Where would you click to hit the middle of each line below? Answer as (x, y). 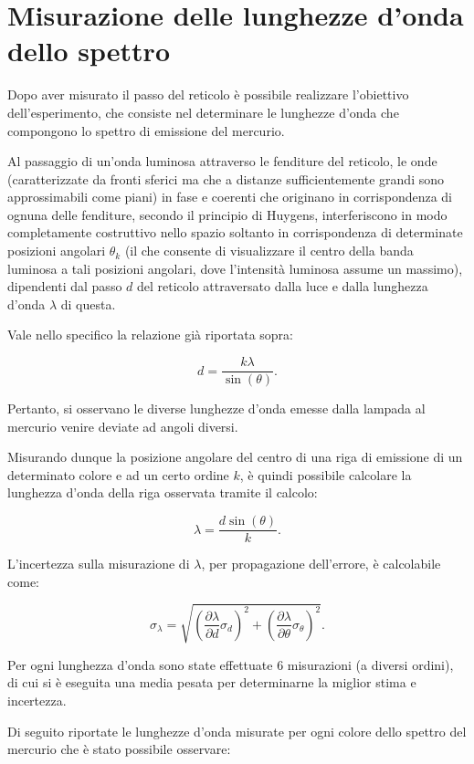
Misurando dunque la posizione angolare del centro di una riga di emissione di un (235, 457)
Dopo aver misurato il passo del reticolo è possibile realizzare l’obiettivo (208, 94)
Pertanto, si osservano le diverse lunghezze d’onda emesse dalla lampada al (216, 408)
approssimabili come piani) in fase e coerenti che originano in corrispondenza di (230, 197)
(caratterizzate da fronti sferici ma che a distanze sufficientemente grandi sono (226, 178)
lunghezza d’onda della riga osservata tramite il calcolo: (163, 492)
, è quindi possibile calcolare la (326, 474)
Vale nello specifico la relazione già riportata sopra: (150, 335)
